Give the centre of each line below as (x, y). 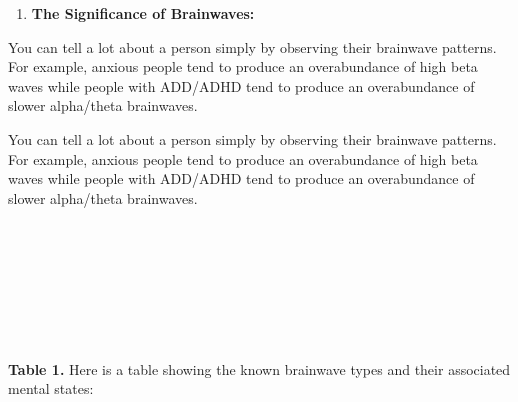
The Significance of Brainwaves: (143, 13)
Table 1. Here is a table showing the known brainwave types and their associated (259, 368)
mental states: (51, 388)
